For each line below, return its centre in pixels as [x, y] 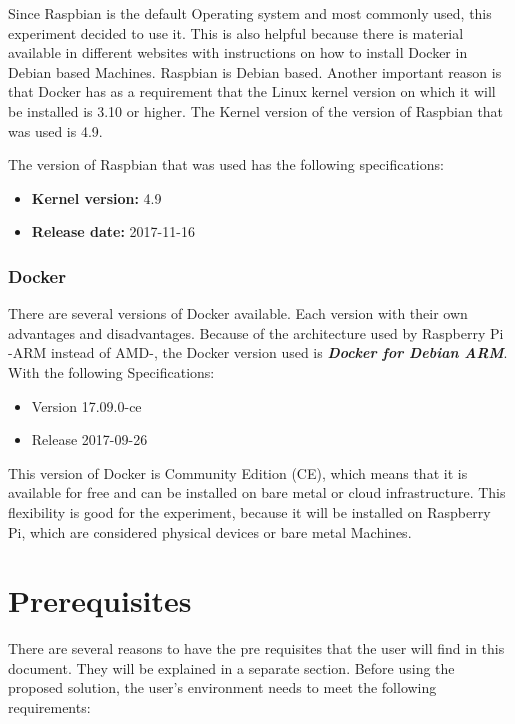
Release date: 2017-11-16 [113, 231]
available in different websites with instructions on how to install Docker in [238, 52]
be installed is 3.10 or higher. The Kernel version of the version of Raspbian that [256, 110]
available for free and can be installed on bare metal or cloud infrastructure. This [257, 492]
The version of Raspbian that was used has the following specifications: [226, 164]
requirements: [49, 707]
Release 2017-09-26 [89, 439]
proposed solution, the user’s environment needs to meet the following [222, 687]
